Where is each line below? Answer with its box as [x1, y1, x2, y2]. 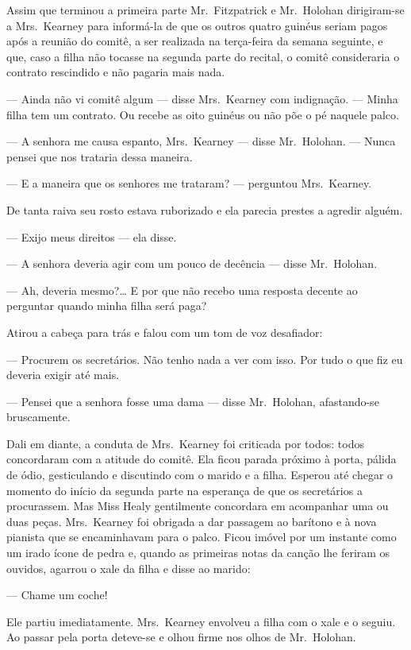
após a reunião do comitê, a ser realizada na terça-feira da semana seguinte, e [6, 33, 383, 49]
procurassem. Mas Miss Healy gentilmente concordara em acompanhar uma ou [6, 497, 389, 514]
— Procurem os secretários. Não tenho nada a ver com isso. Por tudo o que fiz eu [6, 350, 403, 367]
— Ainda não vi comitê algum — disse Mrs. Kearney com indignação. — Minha [6, 90, 398, 106]
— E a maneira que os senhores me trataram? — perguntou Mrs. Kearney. [6, 175, 372, 192]
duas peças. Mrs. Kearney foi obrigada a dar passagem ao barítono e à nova [6, 513, 377, 529]
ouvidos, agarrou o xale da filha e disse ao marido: [6, 559, 251, 576]
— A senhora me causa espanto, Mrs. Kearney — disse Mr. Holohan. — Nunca [6, 133, 396, 149]
